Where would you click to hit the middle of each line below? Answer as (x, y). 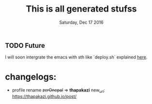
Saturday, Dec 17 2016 (81, 22)
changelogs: (31, 77)
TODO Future (25, 45)
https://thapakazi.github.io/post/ (44, 97)
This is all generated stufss (81, 9)
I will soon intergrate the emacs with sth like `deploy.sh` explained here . (76, 57)
